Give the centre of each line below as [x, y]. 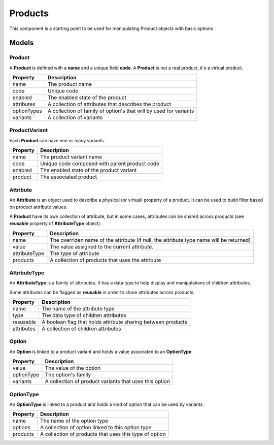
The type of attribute [75, 253]
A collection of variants [75, 118]
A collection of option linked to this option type [96, 428]
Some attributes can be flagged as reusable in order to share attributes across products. [102, 292]
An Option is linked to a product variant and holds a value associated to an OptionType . [101, 352]
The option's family [68, 375]
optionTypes [27, 111]
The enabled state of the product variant [88, 170]
